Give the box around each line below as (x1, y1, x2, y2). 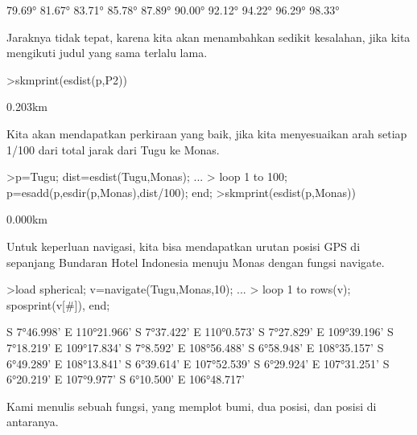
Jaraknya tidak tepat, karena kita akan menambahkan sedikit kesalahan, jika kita (6, 28, 411, 45)
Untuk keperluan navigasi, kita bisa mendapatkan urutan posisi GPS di (6, 237, 361, 254)
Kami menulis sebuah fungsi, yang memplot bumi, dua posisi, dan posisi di (6, 397, 377, 414)
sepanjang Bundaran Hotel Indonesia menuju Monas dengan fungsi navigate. (6, 253, 385, 270)
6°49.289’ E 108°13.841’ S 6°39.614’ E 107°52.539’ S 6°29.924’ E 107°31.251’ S (6, 355, 390, 371)
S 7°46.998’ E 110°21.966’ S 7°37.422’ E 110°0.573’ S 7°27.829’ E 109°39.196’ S (6, 323, 394, 340)
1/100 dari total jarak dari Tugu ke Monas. (6, 141, 220, 158)
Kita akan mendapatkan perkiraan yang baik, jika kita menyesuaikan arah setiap (6, 125, 407, 142)
